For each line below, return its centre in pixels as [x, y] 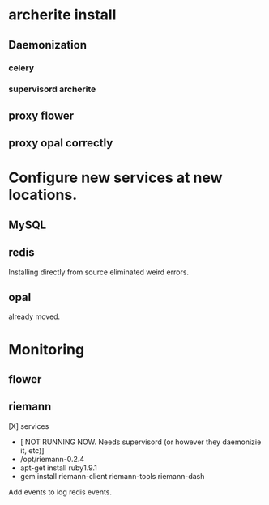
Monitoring [47, 349]
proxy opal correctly [61, 143]
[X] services [29, 426]
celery [21, 68]
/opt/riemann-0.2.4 [52, 459]
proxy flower [41, 115]
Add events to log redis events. [60, 492]
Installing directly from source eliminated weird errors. [98, 272]
